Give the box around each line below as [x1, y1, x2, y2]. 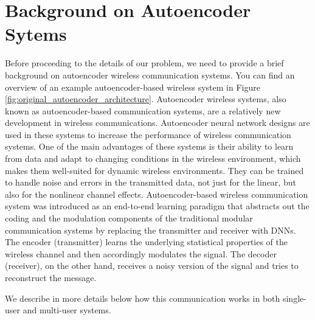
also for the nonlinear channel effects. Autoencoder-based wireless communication [5, 187, 308, 200]
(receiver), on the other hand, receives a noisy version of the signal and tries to [5, 259, 299, 272]
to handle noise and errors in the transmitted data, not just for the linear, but [5, 176, 296, 189]
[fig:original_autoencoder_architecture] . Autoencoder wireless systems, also [5, 92, 286, 105]
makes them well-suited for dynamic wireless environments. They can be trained [5, 164, 304, 176]
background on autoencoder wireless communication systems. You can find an [5, 68, 295, 81]
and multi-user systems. [22, 304, 111, 316]
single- [282, 291, 306, 304]
